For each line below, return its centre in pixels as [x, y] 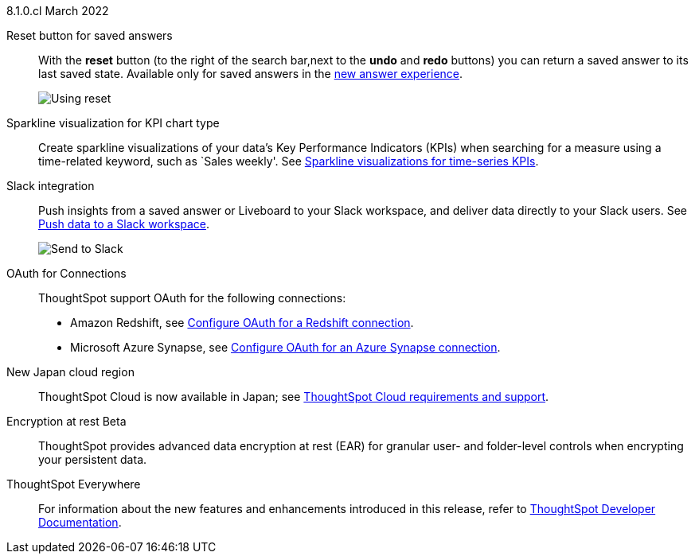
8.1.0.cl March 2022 [58, 11]
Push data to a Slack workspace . [124, 224]
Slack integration [51, 186]
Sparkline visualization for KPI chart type [113, 123]
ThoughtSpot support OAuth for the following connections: [192, 298]
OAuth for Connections [66, 273]
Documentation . [80, 522]
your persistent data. [93, 459]
